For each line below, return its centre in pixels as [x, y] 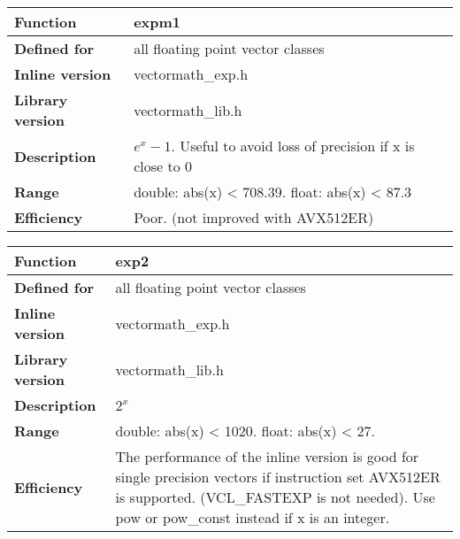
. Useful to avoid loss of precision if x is [293, 146]
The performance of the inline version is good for [267, 456]
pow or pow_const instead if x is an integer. [253, 517]
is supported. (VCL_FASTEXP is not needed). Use [275, 497]
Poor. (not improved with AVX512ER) [254, 217]
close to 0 [163, 166]
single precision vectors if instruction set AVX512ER [278, 477]
